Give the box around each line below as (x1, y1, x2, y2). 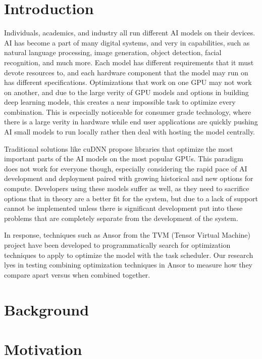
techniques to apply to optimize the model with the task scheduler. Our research (4, 249, 253, 260)
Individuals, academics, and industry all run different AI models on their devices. (4, 27, 255, 38)
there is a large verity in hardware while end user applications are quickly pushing (4, 116, 258, 127)
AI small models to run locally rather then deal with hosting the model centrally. (4, 126, 255, 137)
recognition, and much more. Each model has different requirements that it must (4, 57, 254, 67)
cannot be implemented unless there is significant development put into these (4, 203, 243, 213)
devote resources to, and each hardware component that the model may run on (4, 67, 248, 77)
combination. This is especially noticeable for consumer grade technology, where (4, 106, 251, 117)
